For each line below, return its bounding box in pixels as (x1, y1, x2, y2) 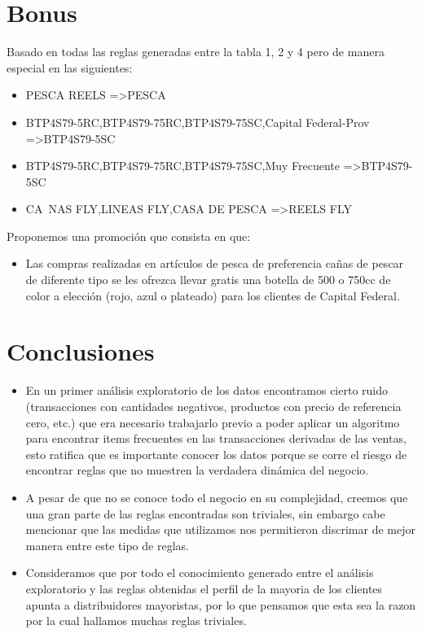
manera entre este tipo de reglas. (25, 536, 189, 553)
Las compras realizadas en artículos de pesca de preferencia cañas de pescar (25, 255, 404, 272)
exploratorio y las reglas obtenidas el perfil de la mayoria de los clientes (25, 579, 383, 597)
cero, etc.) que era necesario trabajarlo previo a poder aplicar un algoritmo (25, 413, 400, 431)
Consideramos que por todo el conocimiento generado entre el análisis (25, 564, 374, 581)
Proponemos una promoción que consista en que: (7, 227, 251, 244)
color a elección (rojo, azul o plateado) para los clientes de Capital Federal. (25, 286, 400, 304)
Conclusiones (7, 334, 155, 368)
